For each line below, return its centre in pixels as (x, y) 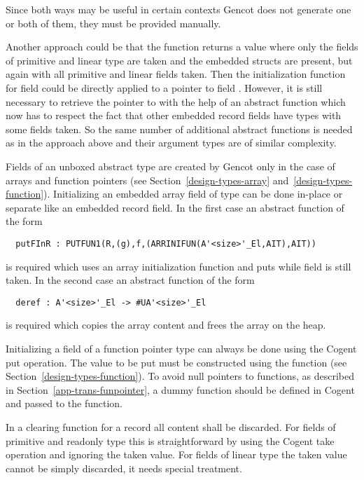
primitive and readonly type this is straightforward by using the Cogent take (170, 440)
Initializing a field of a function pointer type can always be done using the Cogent (181, 348)
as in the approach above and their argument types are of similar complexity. (171, 143)
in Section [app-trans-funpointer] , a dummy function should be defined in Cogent (180, 389)
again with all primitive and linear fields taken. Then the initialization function (176, 74)
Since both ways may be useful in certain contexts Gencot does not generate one (178, 9)
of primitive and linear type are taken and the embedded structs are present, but (179, 60)
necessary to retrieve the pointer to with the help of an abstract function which (176, 101)
